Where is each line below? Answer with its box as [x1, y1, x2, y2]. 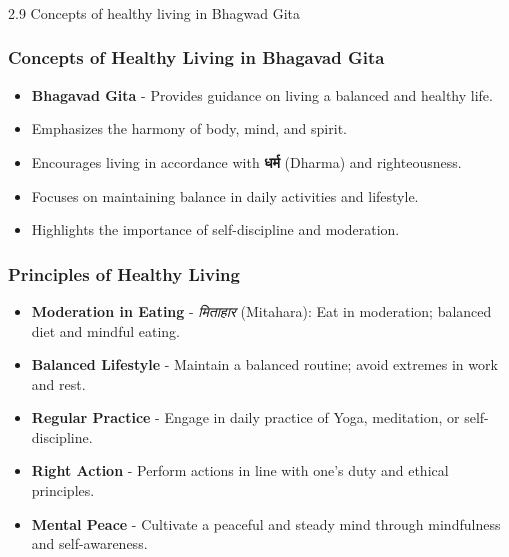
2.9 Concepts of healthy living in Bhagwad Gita [8, 2, 301, 23]
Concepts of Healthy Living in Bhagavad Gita [8, 45, 385, 70]
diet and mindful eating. [31, 320, 181, 341]
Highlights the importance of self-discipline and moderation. [31, 219, 400, 240]
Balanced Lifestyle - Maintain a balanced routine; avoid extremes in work [31, 354, 498, 375]
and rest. [31, 373, 86, 394]
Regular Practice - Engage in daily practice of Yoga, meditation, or [31, 407, 460, 428]
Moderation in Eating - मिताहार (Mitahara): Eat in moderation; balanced [31, 300, 492, 321]
